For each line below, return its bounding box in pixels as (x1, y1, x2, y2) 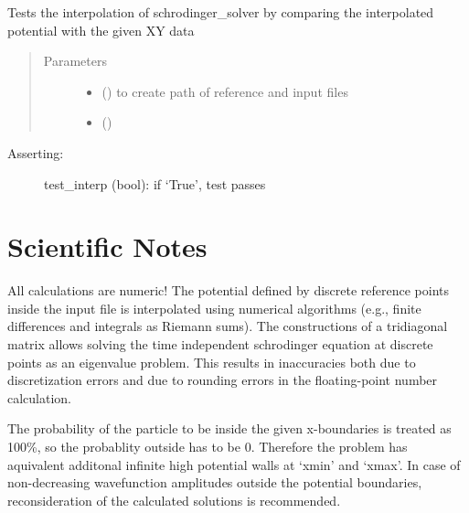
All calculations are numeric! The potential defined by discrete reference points (7, 281, 450, 300)
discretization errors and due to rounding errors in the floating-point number (7, 370, 438, 390)
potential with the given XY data (7, 20, 195, 39)
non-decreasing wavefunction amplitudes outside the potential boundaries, (7, 473, 422, 492)
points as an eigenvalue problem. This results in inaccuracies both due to (7, 352, 416, 371)
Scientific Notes (7, 228, 208, 265)
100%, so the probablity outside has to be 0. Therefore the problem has (7, 437, 408, 456)
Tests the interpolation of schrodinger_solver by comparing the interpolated (7, 3, 434, 21)
